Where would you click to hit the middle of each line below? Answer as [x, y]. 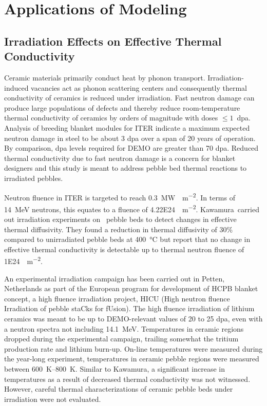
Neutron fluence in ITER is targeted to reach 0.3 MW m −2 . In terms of [120, 196]
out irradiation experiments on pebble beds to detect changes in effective [120, 219]
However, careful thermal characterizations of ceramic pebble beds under [119, 389]
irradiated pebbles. [34, 178]
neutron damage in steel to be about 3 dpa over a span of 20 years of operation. [130, 138]
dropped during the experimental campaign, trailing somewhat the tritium [121, 339]
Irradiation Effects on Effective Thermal [113, 41]
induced [16, 87]
